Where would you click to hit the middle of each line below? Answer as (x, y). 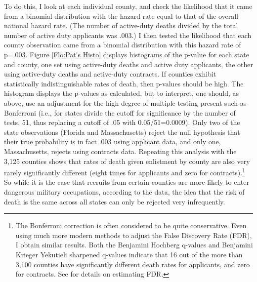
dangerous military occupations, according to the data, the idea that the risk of (124, 191)
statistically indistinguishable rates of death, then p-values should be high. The (124, 83)
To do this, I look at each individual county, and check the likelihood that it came (128, 6)
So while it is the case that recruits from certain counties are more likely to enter (127, 182)
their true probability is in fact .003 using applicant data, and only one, (112, 141)
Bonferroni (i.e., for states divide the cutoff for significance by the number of (120, 112)
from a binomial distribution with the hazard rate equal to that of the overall (121, 16)
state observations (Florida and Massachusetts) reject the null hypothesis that (122, 132)
